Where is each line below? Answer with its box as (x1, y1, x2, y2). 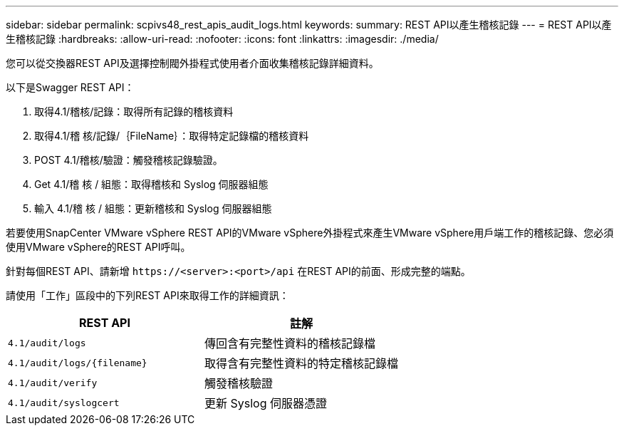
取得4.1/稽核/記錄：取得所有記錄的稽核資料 (34, 105, 234, 118)
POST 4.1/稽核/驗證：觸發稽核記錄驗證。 (34, 154, 223, 166)
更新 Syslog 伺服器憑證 (204, 396, 328, 410)
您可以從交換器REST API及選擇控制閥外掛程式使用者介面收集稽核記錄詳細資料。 (6, 57, 379, 69)
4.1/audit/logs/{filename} (8, 357, 147, 368)
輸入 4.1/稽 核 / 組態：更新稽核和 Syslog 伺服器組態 (34, 202, 272, 214)
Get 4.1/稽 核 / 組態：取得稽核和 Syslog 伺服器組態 (34, 178, 269, 190)
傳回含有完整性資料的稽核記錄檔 (204, 336, 376, 350)
